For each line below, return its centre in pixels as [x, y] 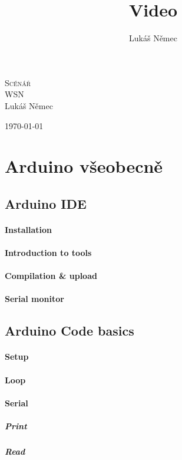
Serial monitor [34, 299]
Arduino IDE [46, 203]
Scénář [18, 82]
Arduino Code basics [70, 331]
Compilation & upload [51, 276]
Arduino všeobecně [84, 166]
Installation [28, 229]
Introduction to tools [48, 253]
